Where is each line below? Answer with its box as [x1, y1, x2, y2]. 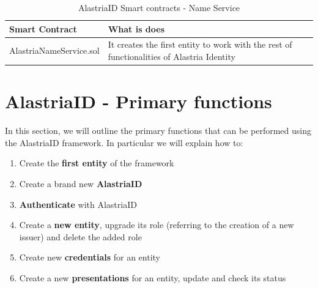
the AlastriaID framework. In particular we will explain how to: [5, 136, 243, 149]
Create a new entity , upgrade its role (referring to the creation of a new [19, 218, 294, 231]
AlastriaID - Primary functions [5, 89, 272, 114]
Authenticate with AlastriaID [19, 198, 137, 210]
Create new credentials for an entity [19, 251, 161, 264]
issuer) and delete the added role [19, 230, 142, 243]
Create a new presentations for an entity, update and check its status [19, 271, 286, 284]
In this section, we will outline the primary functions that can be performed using [5, 124, 311, 137]
